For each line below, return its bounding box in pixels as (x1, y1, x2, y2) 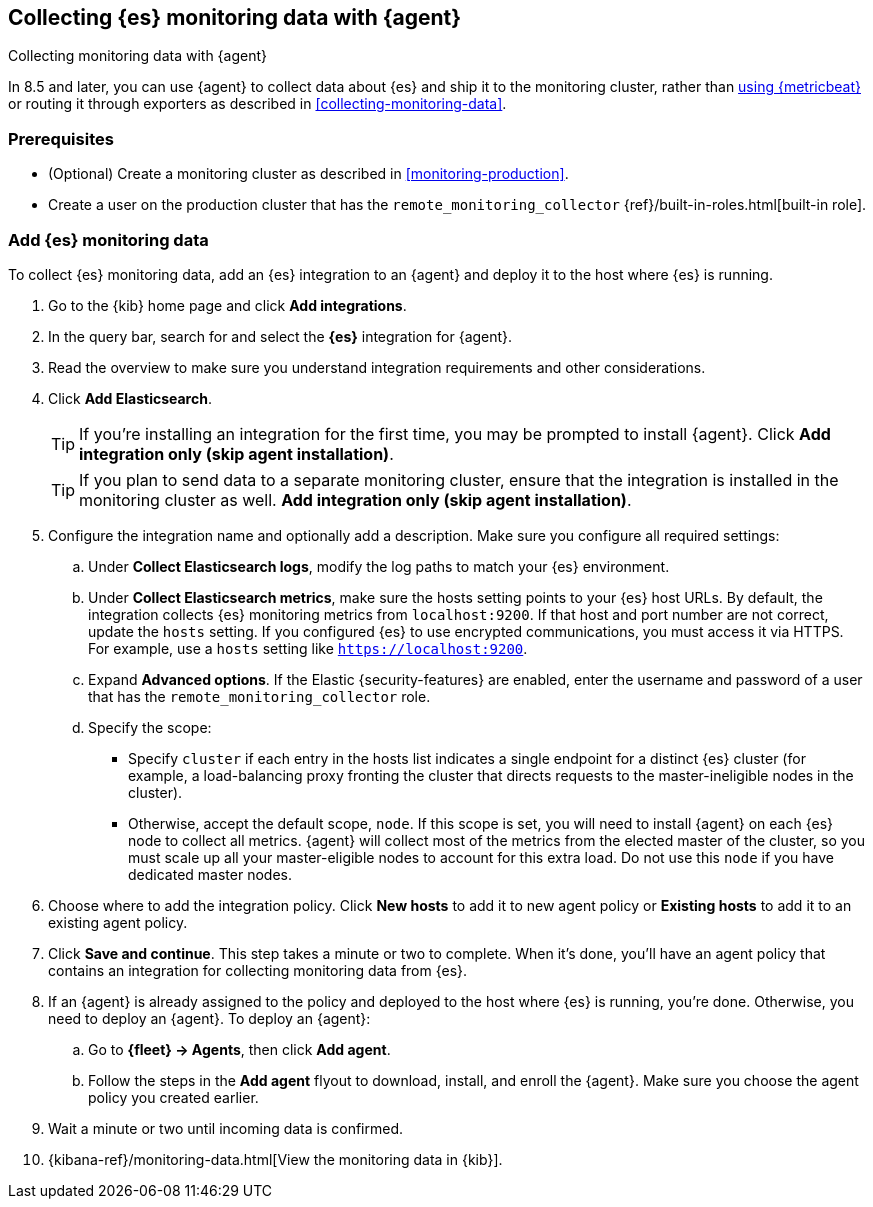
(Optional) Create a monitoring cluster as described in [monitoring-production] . (48, 165, 569, 183)
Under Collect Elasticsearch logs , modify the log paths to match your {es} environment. (88, 557, 670, 575)
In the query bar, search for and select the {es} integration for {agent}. (48, 327, 513, 345)
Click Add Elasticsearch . (48, 389, 212, 407)
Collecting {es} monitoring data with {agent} (8, 5, 462, 30)
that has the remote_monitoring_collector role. (88, 687, 431, 705)
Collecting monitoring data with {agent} (8, 47, 267, 65)
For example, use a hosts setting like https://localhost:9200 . (88, 639, 528, 657)
